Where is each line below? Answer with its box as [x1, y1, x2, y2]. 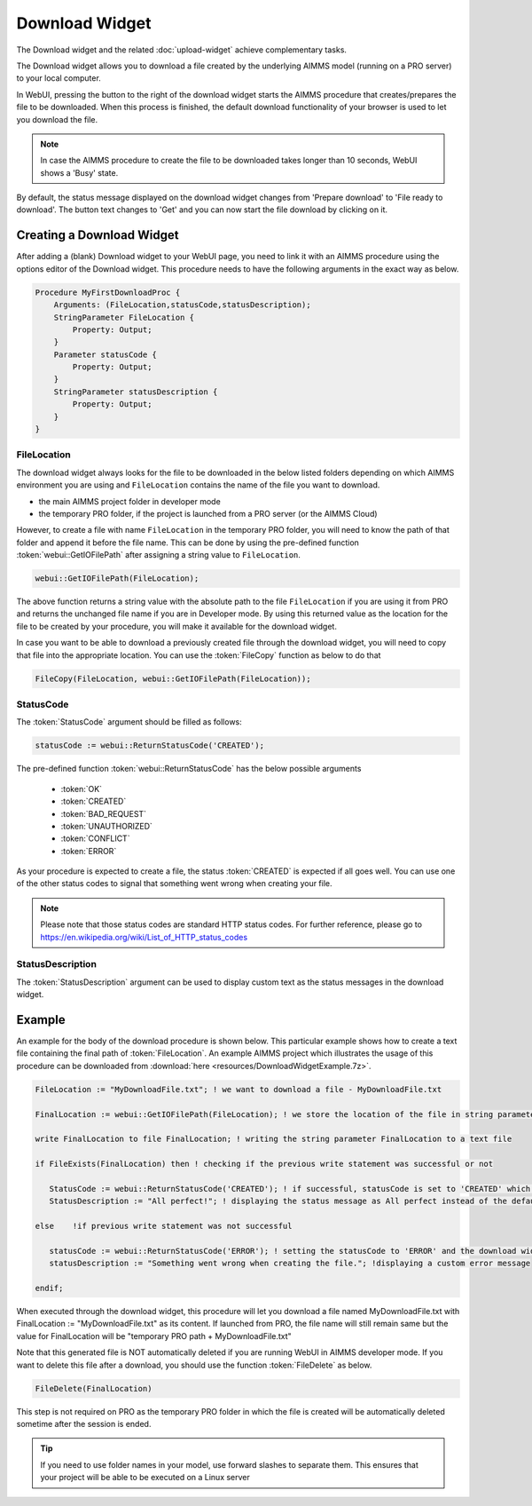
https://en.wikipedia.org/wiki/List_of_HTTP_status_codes [40, 931, 248, 942]
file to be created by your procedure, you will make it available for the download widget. [16, 621, 337, 631]
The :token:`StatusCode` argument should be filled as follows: [16, 717, 243, 727]
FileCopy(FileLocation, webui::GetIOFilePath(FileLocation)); [35, 673, 311, 684]
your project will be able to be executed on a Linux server [40, 1472, 250, 1483]
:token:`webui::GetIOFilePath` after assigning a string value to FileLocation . [16, 550, 301, 560]
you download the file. [16, 114, 98, 124]
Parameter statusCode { [53, 349, 157, 360]
